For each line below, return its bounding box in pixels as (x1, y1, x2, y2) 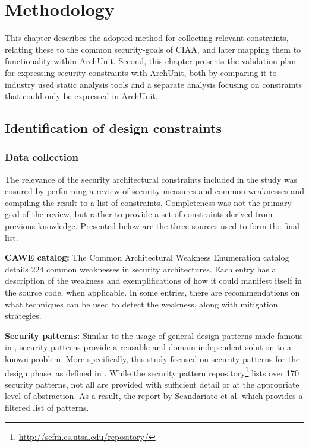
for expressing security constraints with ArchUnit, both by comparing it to (5, 66, 277, 78)
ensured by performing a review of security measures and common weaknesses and (5, 185, 304, 197)
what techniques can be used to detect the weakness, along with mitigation (5, 297, 278, 310)
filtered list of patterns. (5, 401, 89, 414)
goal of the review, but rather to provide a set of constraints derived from (5, 208, 273, 220)
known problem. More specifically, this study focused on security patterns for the (5, 353, 300, 364)
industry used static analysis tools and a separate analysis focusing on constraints (5, 78, 302, 90)
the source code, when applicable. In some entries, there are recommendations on (5, 286, 300, 299)
